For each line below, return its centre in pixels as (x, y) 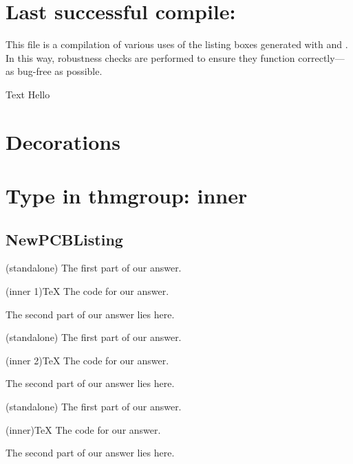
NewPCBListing (64, 239)
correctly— (321, 57)
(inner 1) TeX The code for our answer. (87, 291)
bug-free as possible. (60, 71)
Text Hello (28, 94)
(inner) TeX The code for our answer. (83, 429)
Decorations (63, 141)
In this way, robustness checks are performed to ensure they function (150, 57)
